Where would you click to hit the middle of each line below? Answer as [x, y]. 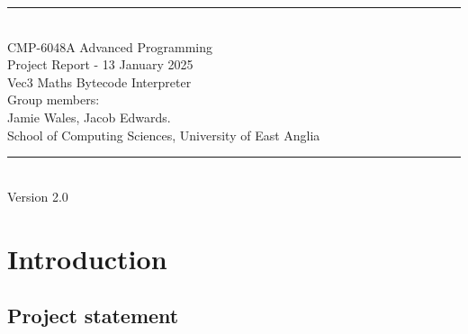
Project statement [93, 316]
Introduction [87, 258]
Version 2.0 [38, 196]
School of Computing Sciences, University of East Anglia [164, 135]
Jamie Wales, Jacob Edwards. [89, 117]
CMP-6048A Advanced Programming [110, 46]
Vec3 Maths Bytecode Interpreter [99, 81]
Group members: [54, 99]
